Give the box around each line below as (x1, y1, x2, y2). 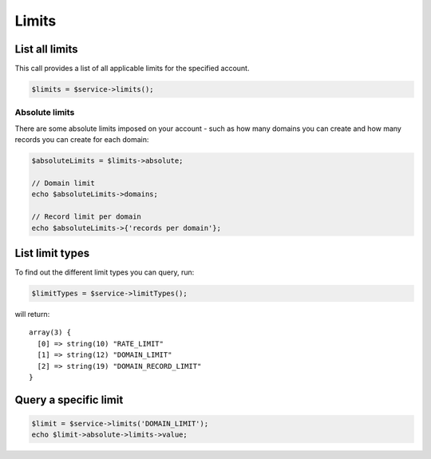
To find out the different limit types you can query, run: (14, 267, 195, 277)
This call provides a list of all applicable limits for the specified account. (14, 64, 250, 73)
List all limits (14, 42, 79, 56)
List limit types (14, 246, 90, 259)
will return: (14, 309, 50, 319)
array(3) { (29, 328, 72, 337)
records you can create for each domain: (14, 135, 149, 144)
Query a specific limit (14, 393, 124, 406)
